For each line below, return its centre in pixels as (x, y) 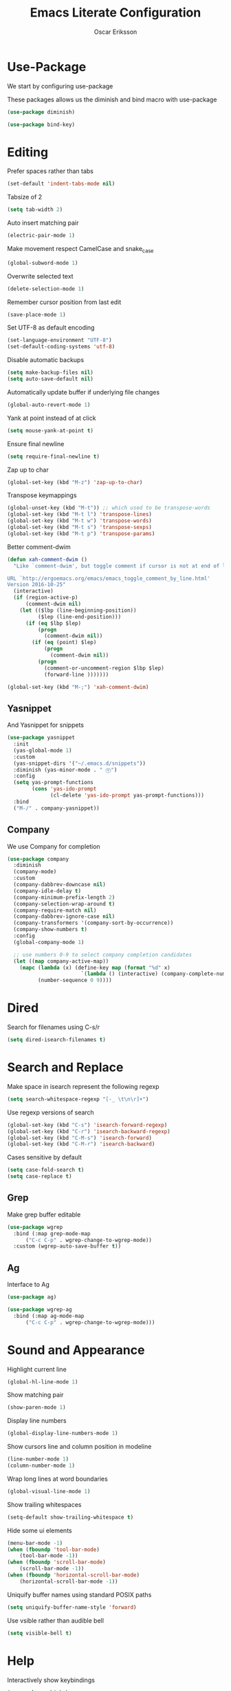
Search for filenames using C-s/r (54, 1027)
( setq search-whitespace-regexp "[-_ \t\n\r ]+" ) (78, 1099)
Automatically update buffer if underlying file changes (84, 392)
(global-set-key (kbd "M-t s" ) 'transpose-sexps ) (80, 528)
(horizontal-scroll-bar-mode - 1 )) (69, 1581)
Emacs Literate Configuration (115, 13)
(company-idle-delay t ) (47, 891)
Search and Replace (65, 1068)
